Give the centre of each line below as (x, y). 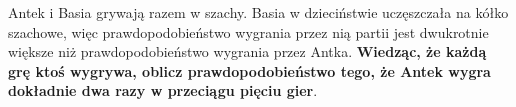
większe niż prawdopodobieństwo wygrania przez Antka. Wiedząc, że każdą (247, 51)
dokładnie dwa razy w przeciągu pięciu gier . (163, 90)
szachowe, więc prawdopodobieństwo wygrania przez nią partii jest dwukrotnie (248, 31)
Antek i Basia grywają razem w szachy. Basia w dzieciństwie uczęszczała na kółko (258, 12)
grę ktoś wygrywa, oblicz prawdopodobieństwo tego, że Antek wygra (249, 70)
